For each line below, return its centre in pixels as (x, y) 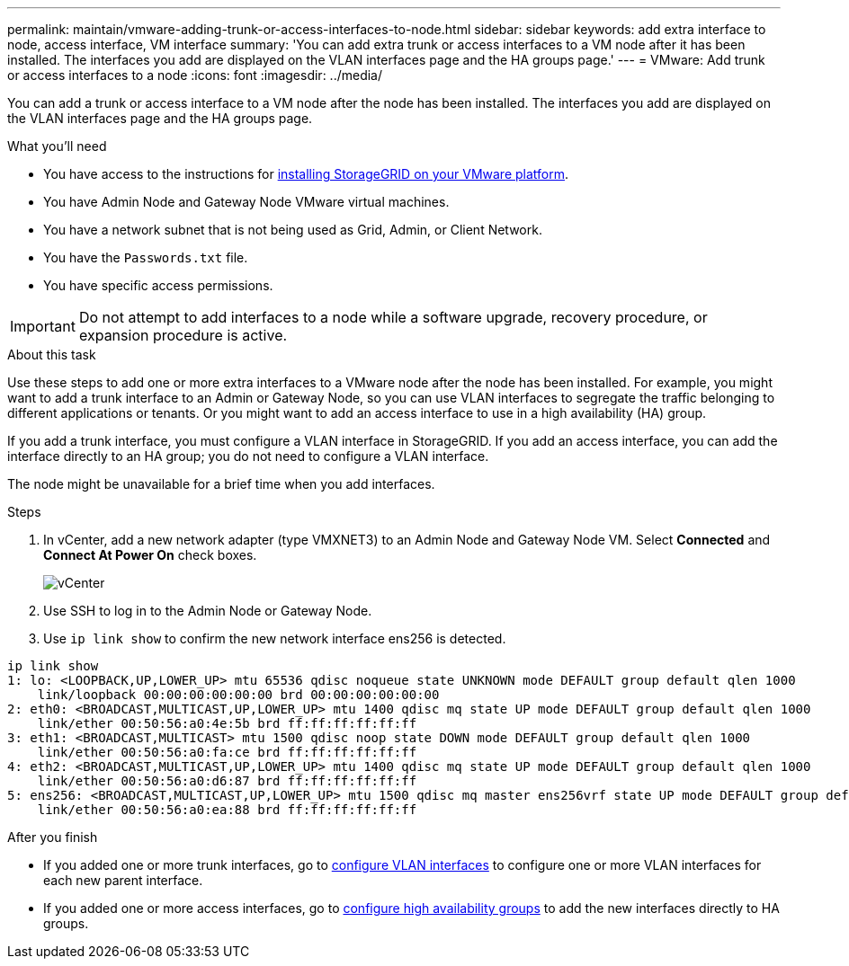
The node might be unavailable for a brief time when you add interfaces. (221, 484)
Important (43, 326)
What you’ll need (57, 146)
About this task (52, 354)
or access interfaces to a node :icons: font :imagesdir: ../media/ (195, 75)
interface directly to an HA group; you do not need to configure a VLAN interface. (248, 456)
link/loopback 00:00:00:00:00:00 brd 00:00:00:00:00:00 (238, 695)
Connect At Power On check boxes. (150, 555)
